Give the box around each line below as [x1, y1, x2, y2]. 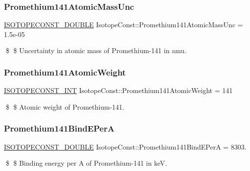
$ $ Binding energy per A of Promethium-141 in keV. [5, 158, 167, 168]
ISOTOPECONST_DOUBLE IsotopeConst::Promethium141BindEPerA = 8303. [4, 141, 247, 152]
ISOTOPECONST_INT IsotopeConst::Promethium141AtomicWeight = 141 [4, 85, 233, 95]
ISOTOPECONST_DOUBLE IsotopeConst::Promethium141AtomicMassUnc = [4, 19, 243, 30]
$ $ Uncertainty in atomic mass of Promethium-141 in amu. [5, 45, 187, 56]
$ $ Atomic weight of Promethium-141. [5, 101, 125, 112]
